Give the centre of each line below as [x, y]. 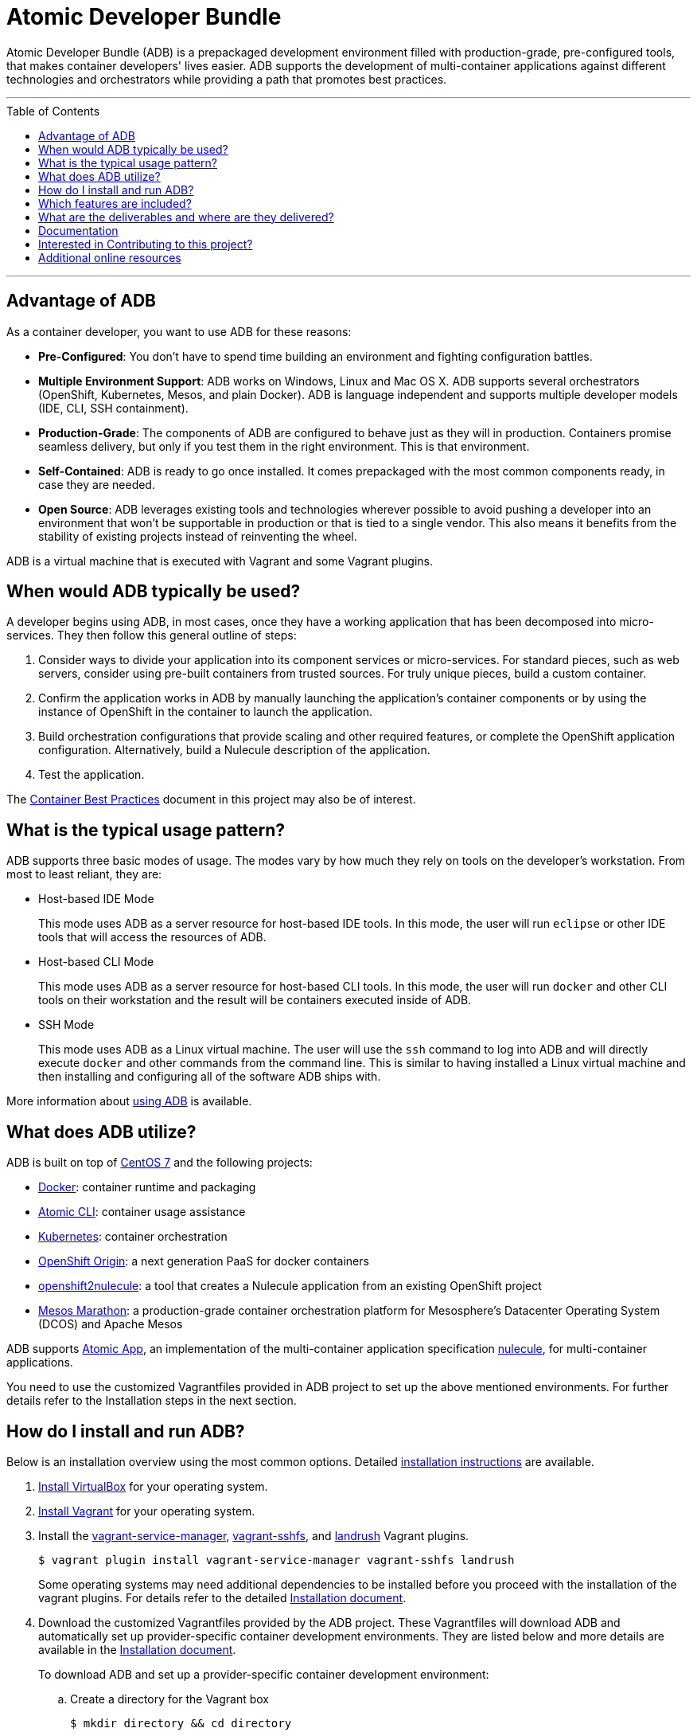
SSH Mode [66, 1025]
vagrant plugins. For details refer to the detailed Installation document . [222, 1597]
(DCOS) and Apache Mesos [111, 1324]
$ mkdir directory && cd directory [181, 1723]
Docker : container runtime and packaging [147, 1187]
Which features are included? [115, 203]
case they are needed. [97, 484]
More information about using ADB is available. [129, 1101]
